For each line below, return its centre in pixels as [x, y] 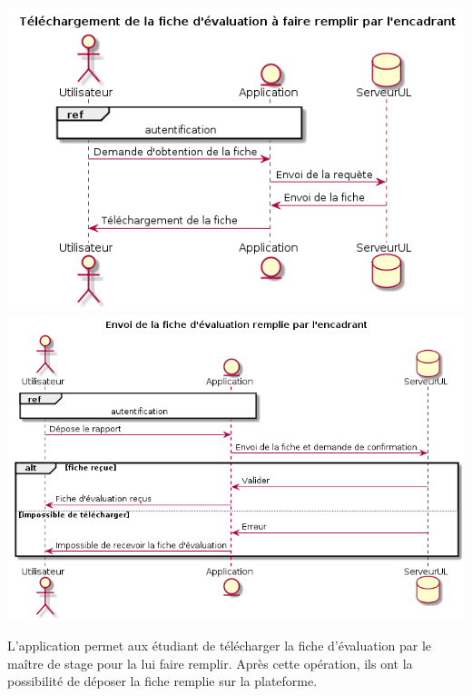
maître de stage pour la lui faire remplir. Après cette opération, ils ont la [210, 663]
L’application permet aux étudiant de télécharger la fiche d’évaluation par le [220, 646]
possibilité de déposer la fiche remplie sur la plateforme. [162, 681]
